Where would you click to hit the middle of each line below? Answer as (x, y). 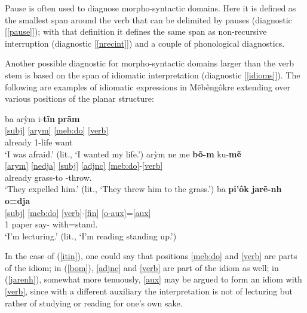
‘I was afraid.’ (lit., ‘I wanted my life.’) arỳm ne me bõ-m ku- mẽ (123, 154)
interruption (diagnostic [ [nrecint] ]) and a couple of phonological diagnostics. (145, 43)
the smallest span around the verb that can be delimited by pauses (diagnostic (148, 19)
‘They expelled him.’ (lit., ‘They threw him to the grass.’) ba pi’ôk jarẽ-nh (143, 189)
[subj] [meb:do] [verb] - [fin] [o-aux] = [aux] (78, 212)
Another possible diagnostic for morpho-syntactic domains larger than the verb (150, 63)
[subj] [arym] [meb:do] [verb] (57, 130)
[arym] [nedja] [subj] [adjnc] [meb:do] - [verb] (84, 165)
